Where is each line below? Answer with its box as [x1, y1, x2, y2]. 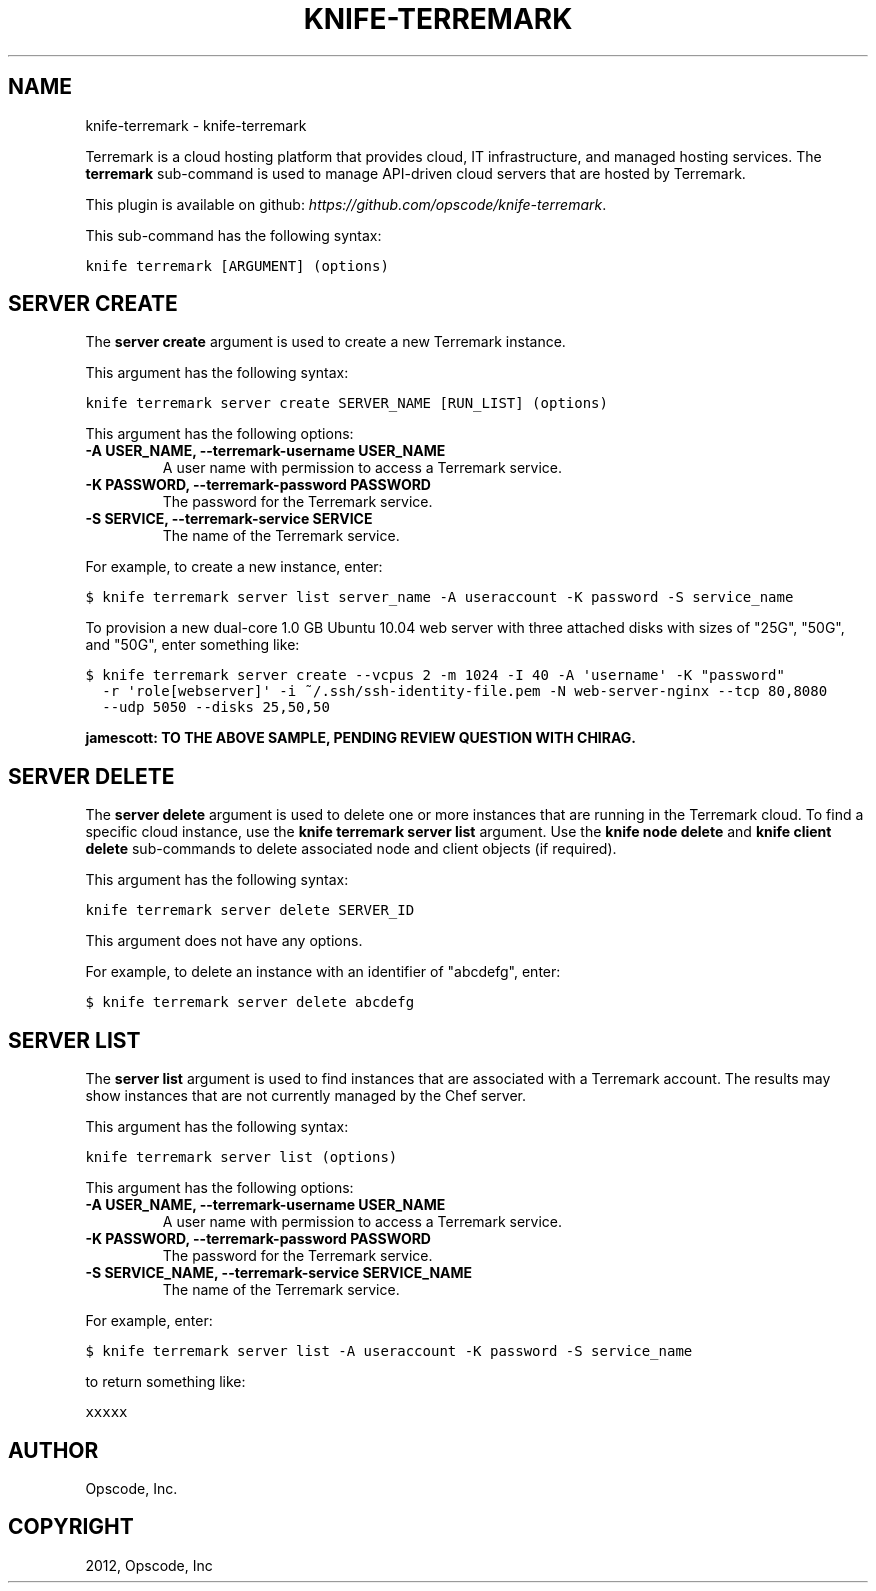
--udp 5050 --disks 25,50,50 [102, 699, 330, 716]
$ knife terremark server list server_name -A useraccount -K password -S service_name [85, 589, 794, 606]
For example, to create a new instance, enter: [85, 558, 383, 576]
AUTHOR [8, 1437, 99, 1463]
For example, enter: [85, 1312, 213, 1330]
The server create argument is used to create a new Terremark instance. [85, 333, 566, 351]
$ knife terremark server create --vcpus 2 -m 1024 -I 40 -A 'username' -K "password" [85, 667, 785, 684]
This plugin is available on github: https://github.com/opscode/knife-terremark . [85, 195, 607, 213]
